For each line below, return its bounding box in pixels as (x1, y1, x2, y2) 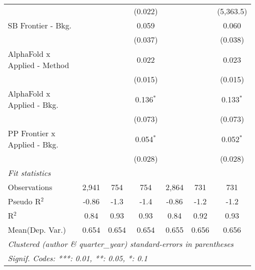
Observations (8, 181, 52, 193)
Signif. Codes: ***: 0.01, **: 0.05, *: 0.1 (8, 252, 148, 264)
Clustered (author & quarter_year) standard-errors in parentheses (8, 238, 234, 249)
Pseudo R (8, 196, 41, 207)
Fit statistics (8, 167, 51, 178)
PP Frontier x (8, 127, 55, 139)
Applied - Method (8, 59, 69, 71)
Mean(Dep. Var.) (8, 224, 66, 235)
